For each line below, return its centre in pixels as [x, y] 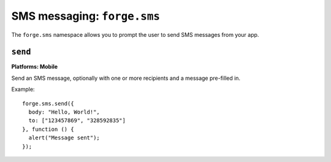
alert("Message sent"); [64, 138]
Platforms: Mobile [35, 67]
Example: [23, 90]
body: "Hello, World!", [64, 112]
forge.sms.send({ [48, 103]
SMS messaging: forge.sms [86, 16]
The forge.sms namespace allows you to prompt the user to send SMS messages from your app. [135, 34]
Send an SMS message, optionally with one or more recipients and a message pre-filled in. [126, 78]
